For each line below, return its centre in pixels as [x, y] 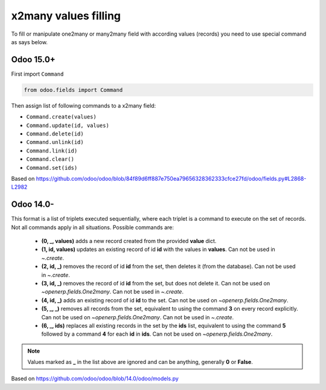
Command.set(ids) [52, 167]
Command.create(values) [61, 117]
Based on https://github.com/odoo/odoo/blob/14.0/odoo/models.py [95, 379]
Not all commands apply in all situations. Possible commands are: [93, 227]
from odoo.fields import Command [73, 90]
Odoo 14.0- [33, 205]
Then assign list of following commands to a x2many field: [84, 105]
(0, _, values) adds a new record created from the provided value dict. [129, 241]
